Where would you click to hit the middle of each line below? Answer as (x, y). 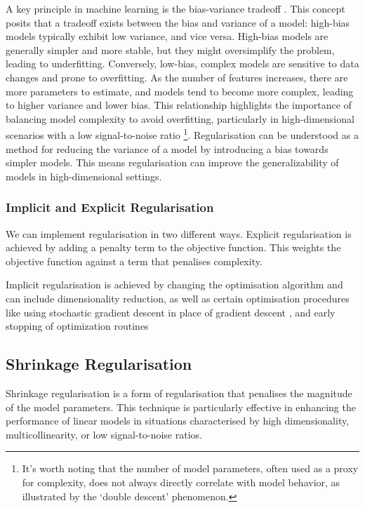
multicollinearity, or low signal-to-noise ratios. (104, 434)
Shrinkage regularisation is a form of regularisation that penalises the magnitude (179, 393)
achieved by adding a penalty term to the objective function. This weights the (173, 247)
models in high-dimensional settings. (84, 176)
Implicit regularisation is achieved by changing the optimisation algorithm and (174, 285)
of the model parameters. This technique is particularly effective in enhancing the (181, 407)
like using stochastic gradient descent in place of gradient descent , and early (171, 312)
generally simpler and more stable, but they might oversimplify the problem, (170, 49)
